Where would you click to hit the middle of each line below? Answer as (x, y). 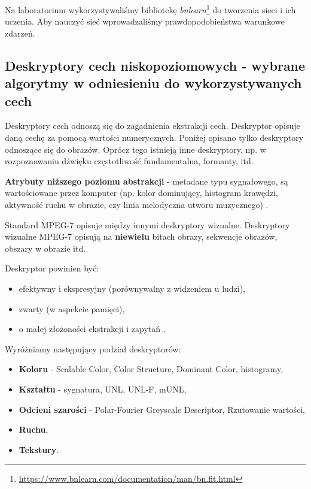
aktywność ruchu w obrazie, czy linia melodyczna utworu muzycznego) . (137, 204)
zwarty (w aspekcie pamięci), (72, 308)
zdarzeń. (20, 33)
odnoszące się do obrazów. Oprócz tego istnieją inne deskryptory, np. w (135, 149)
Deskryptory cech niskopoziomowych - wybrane (155, 65)
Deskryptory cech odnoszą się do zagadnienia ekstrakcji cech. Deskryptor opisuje (153, 126)
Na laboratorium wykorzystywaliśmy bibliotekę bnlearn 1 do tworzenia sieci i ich (150, 9)
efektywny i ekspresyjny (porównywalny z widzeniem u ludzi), (132, 288)
